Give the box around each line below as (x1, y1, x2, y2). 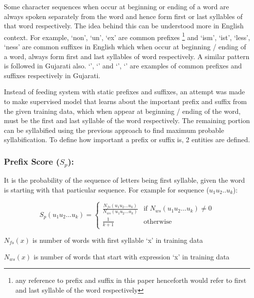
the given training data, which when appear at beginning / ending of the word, (4, 106, 241, 116)
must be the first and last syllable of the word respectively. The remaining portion (4, 115, 250, 126)
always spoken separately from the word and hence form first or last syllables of (4, 11, 243, 21)
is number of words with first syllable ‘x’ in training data (32, 235, 203, 245)
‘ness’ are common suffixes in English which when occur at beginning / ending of (4, 42, 246, 52)
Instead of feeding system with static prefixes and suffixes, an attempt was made (4, 86, 245, 97)
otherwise (143, 218, 172, 225)
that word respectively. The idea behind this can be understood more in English (4, 21, 244, 31)
